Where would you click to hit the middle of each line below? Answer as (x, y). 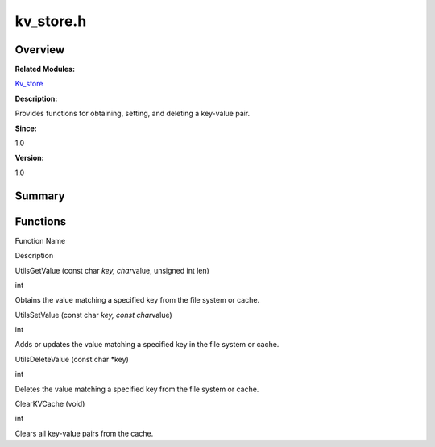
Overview (40, 50)
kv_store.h (51, 21)
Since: (26, 128)
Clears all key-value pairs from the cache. (84, 433)
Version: (29, 158)
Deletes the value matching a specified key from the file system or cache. (137, 389)
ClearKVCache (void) (50, 404)
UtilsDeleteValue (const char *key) (72, 359)
